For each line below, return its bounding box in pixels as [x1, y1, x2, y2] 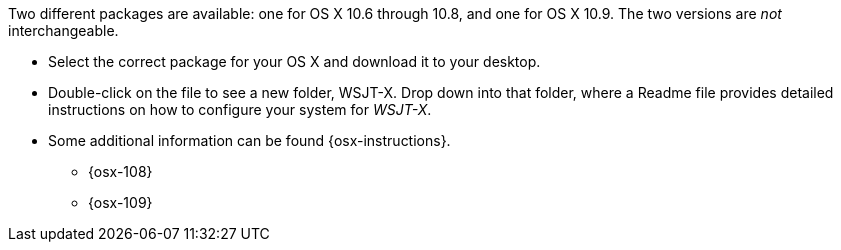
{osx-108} [88, 163, 153, 180]
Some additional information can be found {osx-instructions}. [48, 132, 451, 149]
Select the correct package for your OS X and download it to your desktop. [48, 53, 541, 70]
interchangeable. [8, 22, 119, 39]
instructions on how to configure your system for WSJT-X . [48, 101, 432, 118]
